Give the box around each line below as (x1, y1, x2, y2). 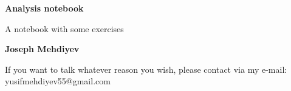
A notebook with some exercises (5, 22, 124, 35)
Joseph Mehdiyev (5, 42, 80, 55)
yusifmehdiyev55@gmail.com (5, 75, 111, 87)
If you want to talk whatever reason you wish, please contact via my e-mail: (5, 62, 287, 75)
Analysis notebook (5, 2, 84, 14)
